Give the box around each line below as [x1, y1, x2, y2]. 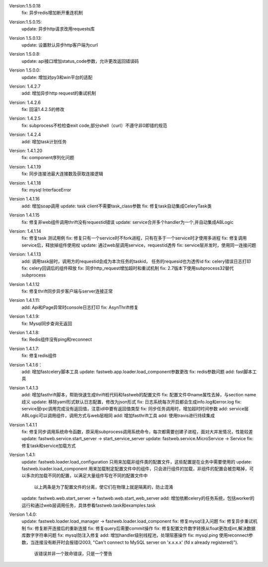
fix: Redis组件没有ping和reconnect [21, 336, 92, 343]
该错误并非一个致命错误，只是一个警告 [34, 550, 113, 557]
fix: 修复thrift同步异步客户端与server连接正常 [21, 288, 113, 294]
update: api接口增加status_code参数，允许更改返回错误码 [21, 58, 139, 64]
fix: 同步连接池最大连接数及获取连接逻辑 [21, 171, 104, 177]
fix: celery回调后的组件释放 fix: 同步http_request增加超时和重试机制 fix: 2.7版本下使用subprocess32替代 [21, 265, 234, 271]
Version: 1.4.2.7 [9, 83, 41, 89]
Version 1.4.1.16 [9, 196, 40, 202]
